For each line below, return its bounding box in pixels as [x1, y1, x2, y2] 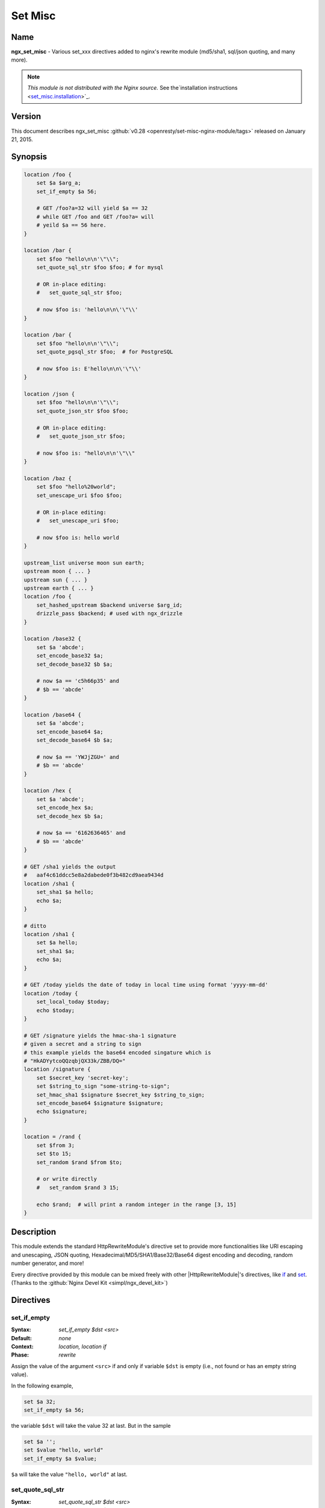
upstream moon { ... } [23, 568, 91, 575]
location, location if [58, 1343, 107, 1350]
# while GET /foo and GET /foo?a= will [36, 213, 155, 220]
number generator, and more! [11, 1259, 84, 1267]
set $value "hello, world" [23, 1446, 104, 1454]
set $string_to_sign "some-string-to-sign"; [36, 1083, 170, 1090]
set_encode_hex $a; [36, 804, 94, 811]
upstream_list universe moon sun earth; [23, 559, 144, 566]
